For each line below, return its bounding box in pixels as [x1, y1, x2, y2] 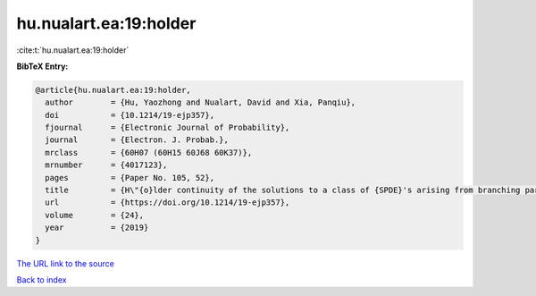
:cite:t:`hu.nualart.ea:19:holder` [16, 45, 130, 55]
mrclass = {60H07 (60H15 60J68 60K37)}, [45, 148, 253, 157]
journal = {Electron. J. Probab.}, [45, 135, 230, 145]
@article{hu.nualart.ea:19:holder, [35, 85, 191, 95]
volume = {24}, [45, 210, 145, 220]
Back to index [16, 274, 67, 285]
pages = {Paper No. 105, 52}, [45, 173, 214, 182]
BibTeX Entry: [16, 61, 69, 72]
